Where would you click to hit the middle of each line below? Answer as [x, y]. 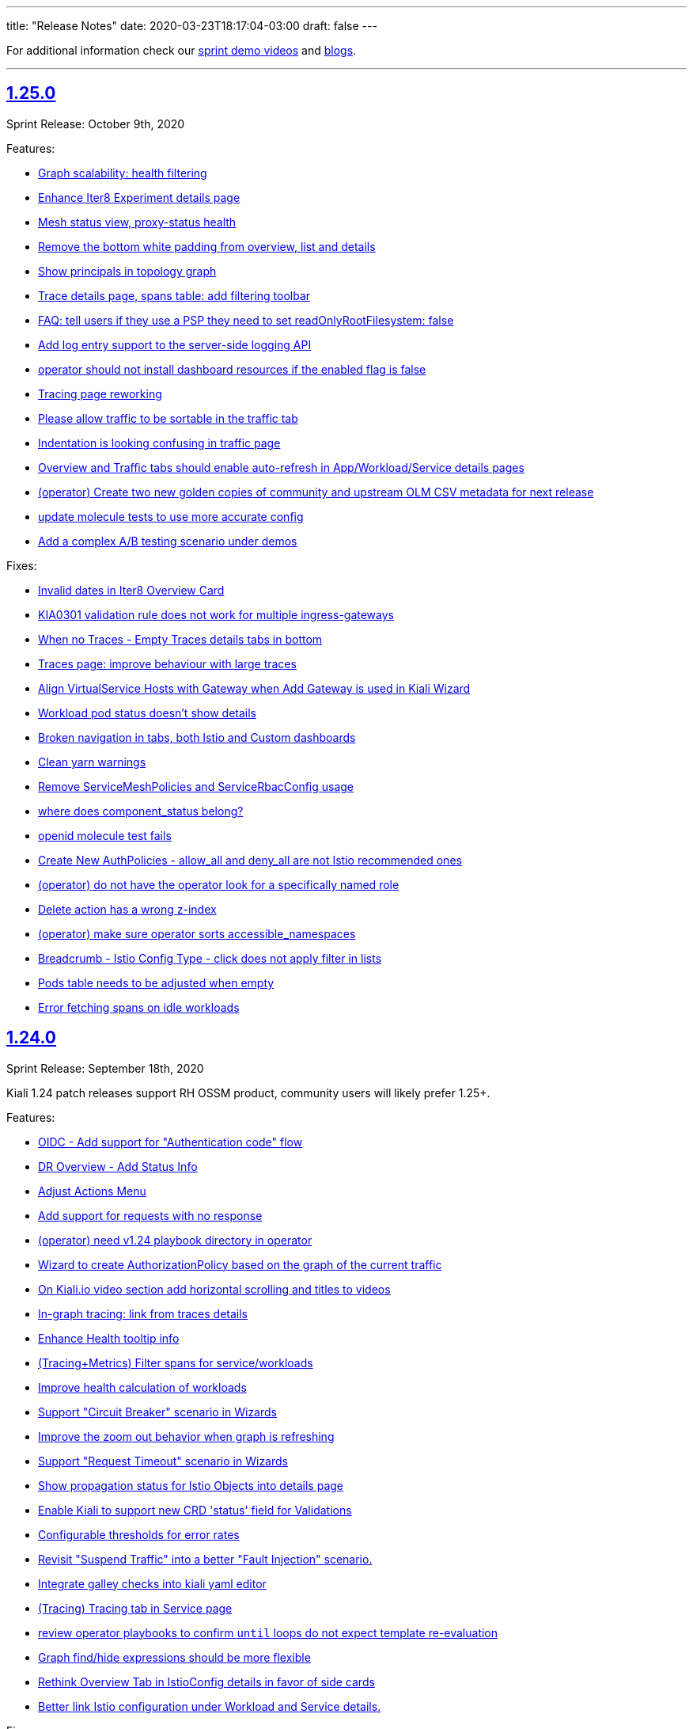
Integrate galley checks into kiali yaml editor [152, 1583]
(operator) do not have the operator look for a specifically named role [219, 884]
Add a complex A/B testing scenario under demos [168, 541]
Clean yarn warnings [92, 762]
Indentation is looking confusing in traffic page [159, 443]
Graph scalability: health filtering [123, 173]
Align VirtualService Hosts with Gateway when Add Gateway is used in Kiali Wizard [254, 688]
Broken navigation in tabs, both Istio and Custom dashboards [197, 737]
